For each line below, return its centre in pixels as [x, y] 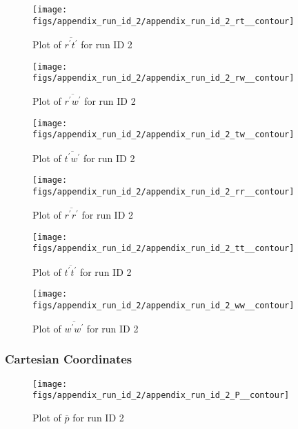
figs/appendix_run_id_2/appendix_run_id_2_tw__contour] [163, 135]
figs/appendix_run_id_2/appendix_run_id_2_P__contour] [161, 396]
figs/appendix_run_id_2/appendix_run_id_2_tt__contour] [163, 249]
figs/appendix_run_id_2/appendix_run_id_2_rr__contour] [163, 192]
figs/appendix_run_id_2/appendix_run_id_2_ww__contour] [163, 305]
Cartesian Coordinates [69, 359]
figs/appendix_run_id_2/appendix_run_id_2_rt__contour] [163, 21]
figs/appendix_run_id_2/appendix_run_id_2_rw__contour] [163, 78]
